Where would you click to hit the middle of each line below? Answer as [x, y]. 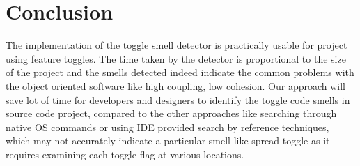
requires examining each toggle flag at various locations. [125, 154]
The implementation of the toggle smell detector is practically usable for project [177, 45]
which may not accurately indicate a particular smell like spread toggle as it [168, 141]
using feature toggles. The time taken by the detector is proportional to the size [176, 58]
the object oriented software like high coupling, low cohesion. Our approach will [175, 85]
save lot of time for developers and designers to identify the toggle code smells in [178, 99]
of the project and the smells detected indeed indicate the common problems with [180, 72]
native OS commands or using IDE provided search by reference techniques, [167, 127]
